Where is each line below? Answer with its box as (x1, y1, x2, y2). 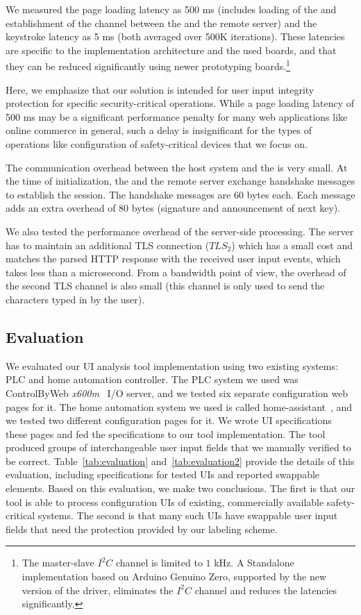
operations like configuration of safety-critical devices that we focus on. (6, 137, 308, 151)
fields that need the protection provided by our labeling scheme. (6, 521, 278, 536)
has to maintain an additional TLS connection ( (6, 237, 210, 252)
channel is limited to (115, 555, 203, 570)
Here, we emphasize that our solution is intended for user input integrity (6, 82, 314, 96)
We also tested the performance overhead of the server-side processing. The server (6, 224, 354, 238)
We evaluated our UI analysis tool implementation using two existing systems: (6, 358, 338, 373)
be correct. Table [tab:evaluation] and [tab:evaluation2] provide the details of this (6, 453, 355, 468)
